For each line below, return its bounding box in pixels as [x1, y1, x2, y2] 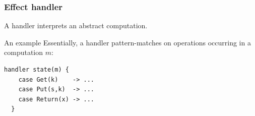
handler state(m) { [4, 66, 69, 73]
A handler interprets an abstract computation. [4, 20, 148, 31]
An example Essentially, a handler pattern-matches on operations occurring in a [4, 37, 251, 47]
